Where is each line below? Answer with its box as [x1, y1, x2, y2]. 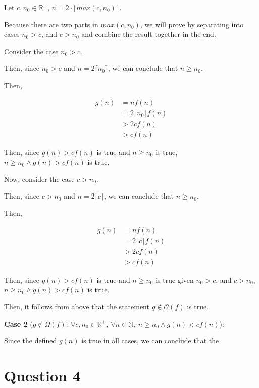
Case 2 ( [4, 318, 33, 329]
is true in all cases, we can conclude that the [81, 335, 219, 346]
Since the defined [4, 335, 57, 346]
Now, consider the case [4, 173, 75, 184]
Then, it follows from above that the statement [4, 301, 149, 312]
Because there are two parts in [4, 19, 98, 29]
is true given [156, 274, 194, 285]
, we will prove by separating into [140, 19, 244, 29]
